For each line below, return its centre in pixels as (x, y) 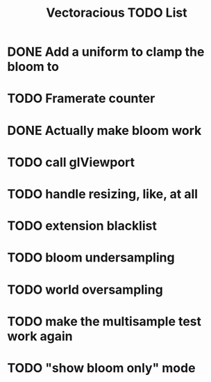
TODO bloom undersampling (91, 258)
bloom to (33, 67)
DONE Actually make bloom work (104, 130)
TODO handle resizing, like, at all (103, 194)
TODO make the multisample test (104, 321)
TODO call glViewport (71, 162)
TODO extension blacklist (82, 226)
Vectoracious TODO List (117, 13)
